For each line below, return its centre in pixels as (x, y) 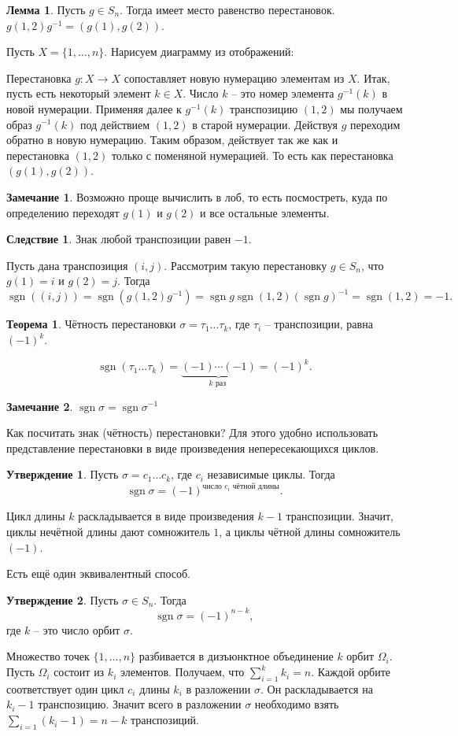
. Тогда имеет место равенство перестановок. (227, 9)
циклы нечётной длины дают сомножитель (108, 531)
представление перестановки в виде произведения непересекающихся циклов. (193, 448)
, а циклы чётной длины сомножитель (310, 531)
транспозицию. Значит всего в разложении (140, 704)
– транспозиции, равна (319, 324)
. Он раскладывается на (316, 688)
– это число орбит (77, 629)
